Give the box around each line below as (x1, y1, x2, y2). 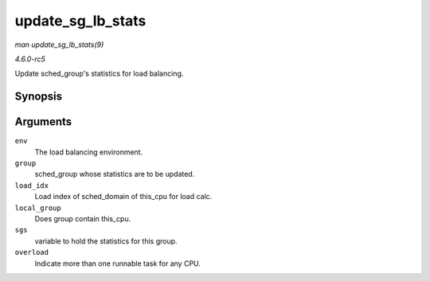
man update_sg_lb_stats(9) (14, 40, 104, 49)
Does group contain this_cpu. (34, 213, 131, 223)
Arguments (14, 115, 72, 129)
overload (14, 248, 49, 257)
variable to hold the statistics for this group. (34, 236, 178, 246)
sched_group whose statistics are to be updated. (34, 170, 195, 179)
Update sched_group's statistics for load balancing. (14, 68, 184, 79)
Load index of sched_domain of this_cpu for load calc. (34, 192, 213, 201)
